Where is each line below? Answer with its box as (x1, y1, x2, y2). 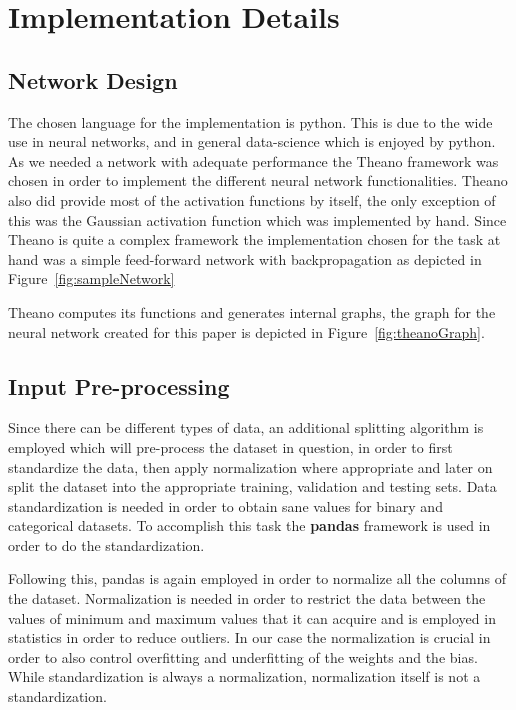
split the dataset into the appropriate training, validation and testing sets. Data (8, 476, 497, 497)
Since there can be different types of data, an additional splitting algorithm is (8, 417, 484, 438)
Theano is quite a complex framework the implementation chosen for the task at (8, 229, 501, 250)
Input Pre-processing (8, 370, 230, 401)
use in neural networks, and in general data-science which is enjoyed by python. (8, 131, 496, 152)
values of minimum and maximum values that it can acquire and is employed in (8, 607, 496, 628)
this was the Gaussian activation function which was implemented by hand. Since (8, 209, 507, 230)
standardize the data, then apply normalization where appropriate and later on (8, 456, 493, 477)
